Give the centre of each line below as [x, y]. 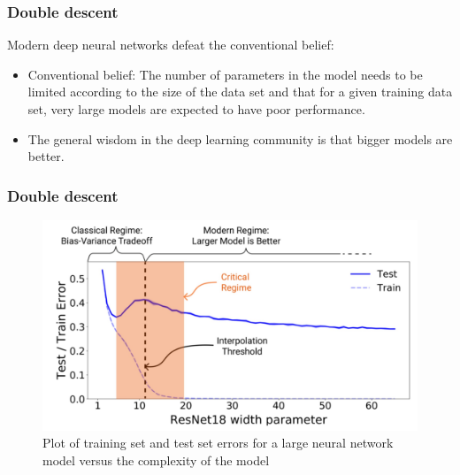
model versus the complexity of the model [156, 460]
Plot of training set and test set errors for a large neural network [218, 443]
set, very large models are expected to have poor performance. [196, 109]
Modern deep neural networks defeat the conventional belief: [171, 45]
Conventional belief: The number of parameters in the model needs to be [225, 74]
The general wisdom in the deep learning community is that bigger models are [240, 138]
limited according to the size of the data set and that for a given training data [240, 92]
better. [46, 156]
